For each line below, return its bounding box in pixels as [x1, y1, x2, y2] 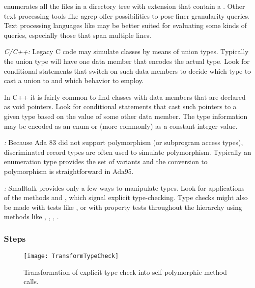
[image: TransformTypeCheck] [24, 253, 119, 260]
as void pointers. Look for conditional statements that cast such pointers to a [4, 101, 237, 112]
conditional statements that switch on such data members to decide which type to [4, 65, 251, 76]
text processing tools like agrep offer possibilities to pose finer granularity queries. [4, 10, 250, 21]
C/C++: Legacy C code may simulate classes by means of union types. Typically [4, 46, 249, 57]
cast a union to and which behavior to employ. [4, 75, 144, 86]
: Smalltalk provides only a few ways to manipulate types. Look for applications [4, 182, 245, 193]
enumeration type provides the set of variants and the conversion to [4, 156, 208, 167]
